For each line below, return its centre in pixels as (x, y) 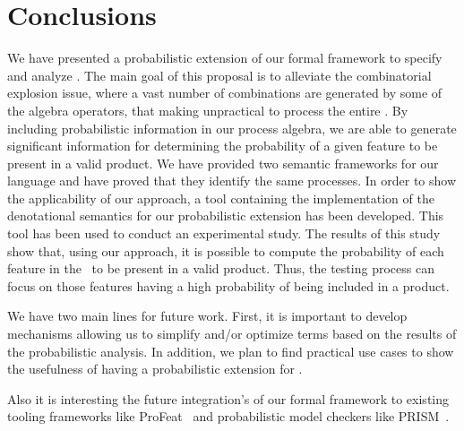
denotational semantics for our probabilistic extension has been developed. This (226, 215)
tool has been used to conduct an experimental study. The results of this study (224, 233)
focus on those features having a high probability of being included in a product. (228, 285)
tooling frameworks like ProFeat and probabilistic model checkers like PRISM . (228, 416)
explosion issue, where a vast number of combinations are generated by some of (225, 93)
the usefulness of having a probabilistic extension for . (155, 369)
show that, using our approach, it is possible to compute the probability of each (226, 250)
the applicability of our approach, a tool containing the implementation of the (221, 198)
